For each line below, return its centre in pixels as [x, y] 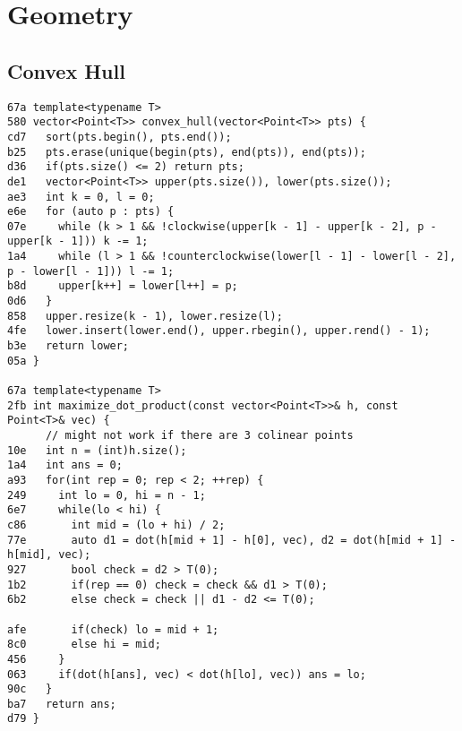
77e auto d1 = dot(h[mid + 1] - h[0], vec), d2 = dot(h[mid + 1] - [232, 540]
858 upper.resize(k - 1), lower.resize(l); [145, 316]
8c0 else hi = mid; [84, 645]
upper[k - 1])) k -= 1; [78, 241]
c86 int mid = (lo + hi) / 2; [116, 525]
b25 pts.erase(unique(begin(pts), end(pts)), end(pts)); [187, 152]
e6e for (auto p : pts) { [91, 212]
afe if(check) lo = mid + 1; [113, 629]
